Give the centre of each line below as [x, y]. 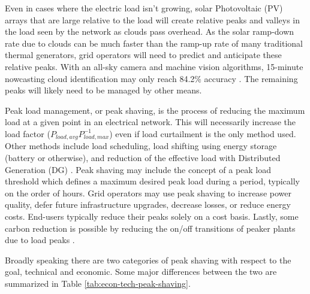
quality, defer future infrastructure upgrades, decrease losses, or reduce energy [148, 204]
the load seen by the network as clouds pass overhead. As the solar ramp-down [150, 31]
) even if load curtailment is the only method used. [203, 133]
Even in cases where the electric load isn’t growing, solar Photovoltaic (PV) [144, 8]
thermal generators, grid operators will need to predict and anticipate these [143, 55]
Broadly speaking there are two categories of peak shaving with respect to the [148, 260]
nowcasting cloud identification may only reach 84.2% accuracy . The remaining [151, 78]
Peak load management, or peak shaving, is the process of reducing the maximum [155, 110]
